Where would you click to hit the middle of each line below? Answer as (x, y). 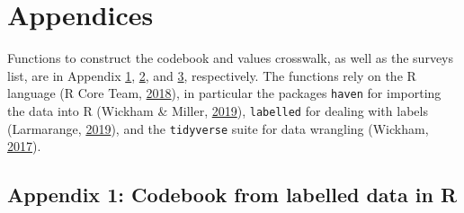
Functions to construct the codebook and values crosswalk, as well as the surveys (231, 58)
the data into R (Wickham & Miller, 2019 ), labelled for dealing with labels (218, 110)
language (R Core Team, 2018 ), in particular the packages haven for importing (224, 93)
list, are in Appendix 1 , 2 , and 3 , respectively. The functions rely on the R (212, 75)
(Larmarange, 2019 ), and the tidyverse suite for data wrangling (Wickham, (218, 128)
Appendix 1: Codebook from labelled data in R (232, 195)
